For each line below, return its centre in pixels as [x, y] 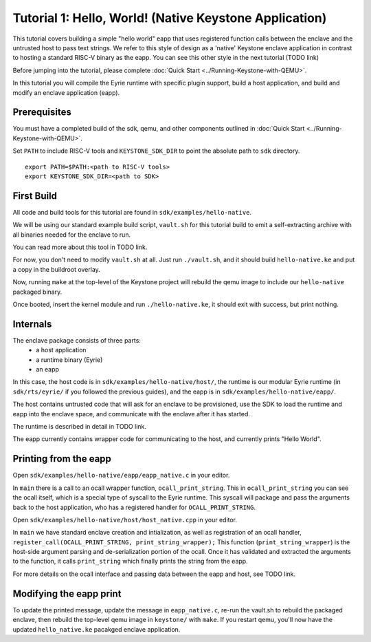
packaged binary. [37, 292]
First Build [35, 196]
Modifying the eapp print [67, 593]
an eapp [48, 370]
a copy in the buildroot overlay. [57, 269]
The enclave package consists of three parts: [77, 340]
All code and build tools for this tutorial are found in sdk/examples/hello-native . [132, 212]
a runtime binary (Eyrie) [69, 360]
